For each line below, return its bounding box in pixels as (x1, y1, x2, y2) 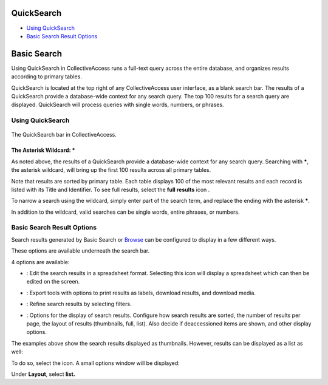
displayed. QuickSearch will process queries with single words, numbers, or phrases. (11, 101, 224, 109)
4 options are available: (11, 258, 70, 265)
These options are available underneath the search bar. (11, 247, 150, 254)
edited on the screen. (26, 278, 80, 285)
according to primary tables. (11, 73, 82, 80)
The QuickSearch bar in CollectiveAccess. (11, 131, 117, 138)
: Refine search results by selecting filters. (26, 301, 132, 308)
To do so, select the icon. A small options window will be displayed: (11, 359, 180, 367)
